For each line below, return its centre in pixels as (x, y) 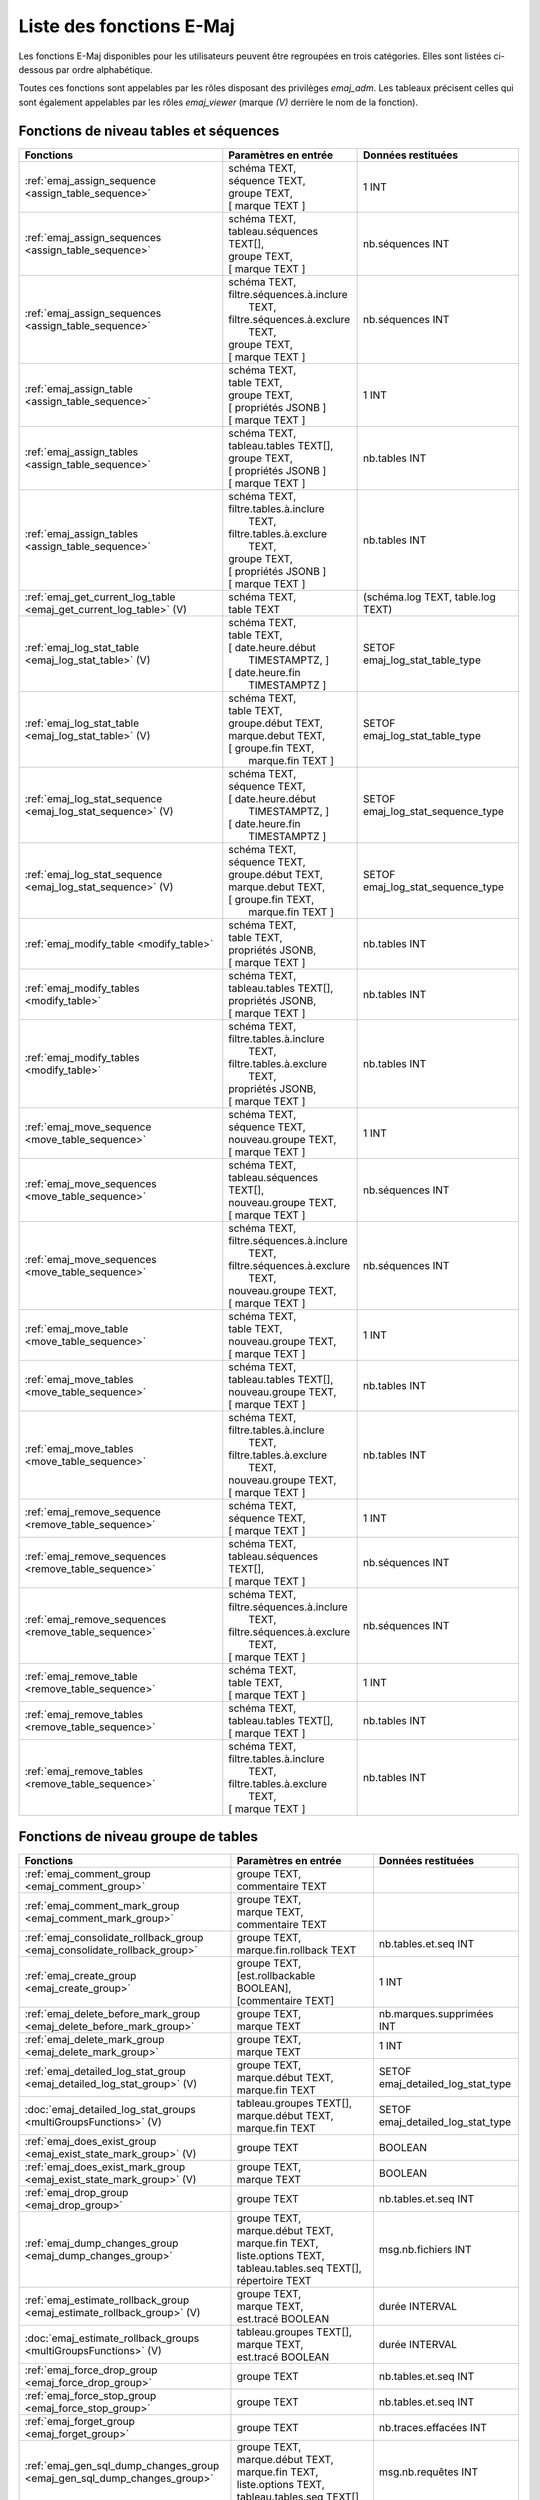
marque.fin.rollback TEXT (296, 1950)
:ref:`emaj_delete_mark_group (94, 2040)
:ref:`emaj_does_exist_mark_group (104, 2167)
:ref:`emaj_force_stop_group (90, 2396)
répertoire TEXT (274, 2281)
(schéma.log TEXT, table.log (429, 597)
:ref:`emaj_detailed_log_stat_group (105, 2072)
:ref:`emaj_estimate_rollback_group (107, 2300)
